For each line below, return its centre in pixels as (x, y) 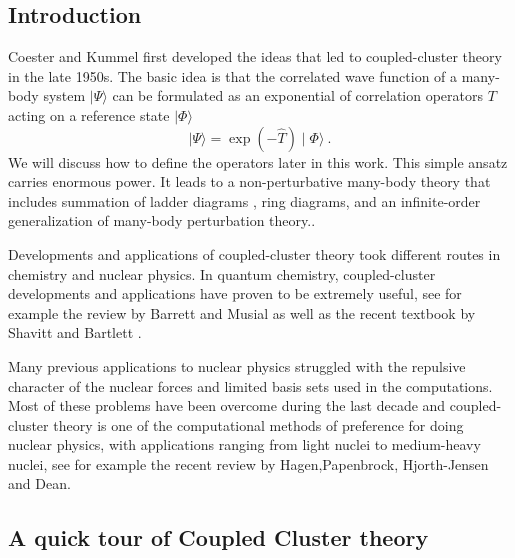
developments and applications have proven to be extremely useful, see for (235, 293)
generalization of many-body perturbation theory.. (162, 220)
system (64, 95)
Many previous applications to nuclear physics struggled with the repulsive (237, 365)
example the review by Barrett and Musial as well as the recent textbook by (242, 312)
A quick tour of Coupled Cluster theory (218, 537)
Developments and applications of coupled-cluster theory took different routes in (254, 253)
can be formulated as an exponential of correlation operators (298, 95)
